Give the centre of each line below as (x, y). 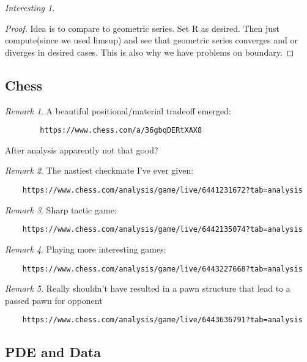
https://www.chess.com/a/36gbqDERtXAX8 (121, 131)
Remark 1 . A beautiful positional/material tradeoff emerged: (118, 110)
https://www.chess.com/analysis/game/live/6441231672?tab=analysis (162, 190)
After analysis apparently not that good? (82, 150)
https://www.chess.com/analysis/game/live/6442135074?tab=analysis (162, 230)
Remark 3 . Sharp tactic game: (61, 209)
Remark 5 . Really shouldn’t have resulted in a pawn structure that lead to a (148, 288)
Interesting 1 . (30, 7)
